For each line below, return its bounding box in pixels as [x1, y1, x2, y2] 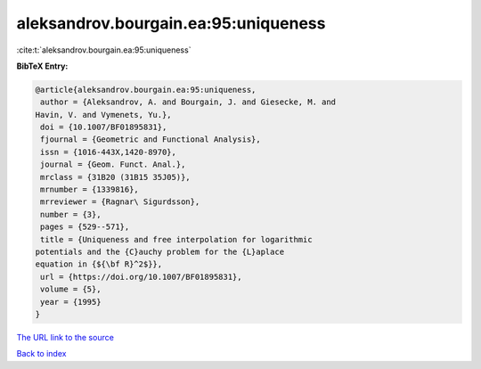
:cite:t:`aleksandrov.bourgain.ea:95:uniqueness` [16, 45, 192, 55]
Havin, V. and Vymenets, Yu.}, [35, 110, 173, 119]
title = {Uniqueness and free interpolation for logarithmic [40, 234, 313, 244]
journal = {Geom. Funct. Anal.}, [40, 160, 186, 169]
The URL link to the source [16, 332, 115, 342]
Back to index [16, 348, 67, 359]
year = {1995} [40, 297, 102, 307]
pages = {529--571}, [40, 222, 130, 232]
